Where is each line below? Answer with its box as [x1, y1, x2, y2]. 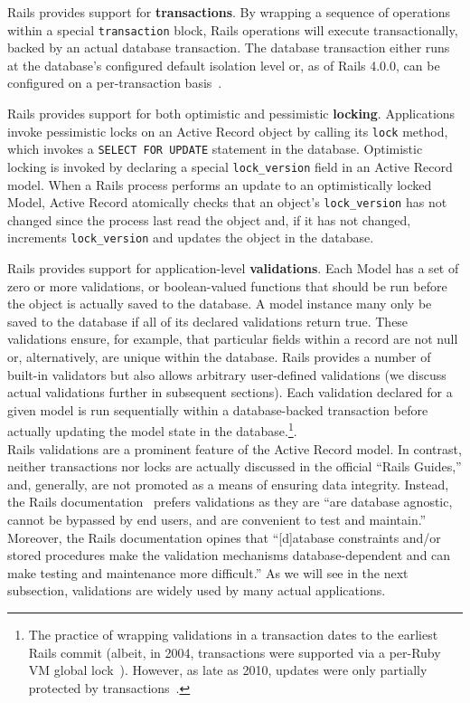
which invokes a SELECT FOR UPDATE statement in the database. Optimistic [7, 139, 423, 158]
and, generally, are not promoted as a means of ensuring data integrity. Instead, [7, 474, 449, 493]
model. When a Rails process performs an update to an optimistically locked [7, 175, 432, 194]
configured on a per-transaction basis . [7, 73, 222, 92]
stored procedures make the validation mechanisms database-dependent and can [7, 546, 451, 565]
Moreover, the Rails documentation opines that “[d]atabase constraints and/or [7, 527, 441, 546]
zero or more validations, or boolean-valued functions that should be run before [7, 276, 447, 295]
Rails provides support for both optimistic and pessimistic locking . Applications [7, 104, 456, 123]
